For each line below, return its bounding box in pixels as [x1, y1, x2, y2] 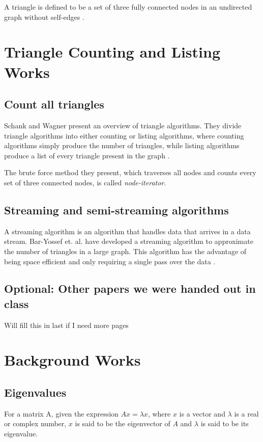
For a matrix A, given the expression [4, 408, 119, 419]
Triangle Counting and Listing [4, 41, 221, 62]
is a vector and [179, 408, 225, 419]
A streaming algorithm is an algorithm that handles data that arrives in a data [4, 226, 251, 236]
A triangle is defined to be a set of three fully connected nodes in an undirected [4, 2, 252, 12]
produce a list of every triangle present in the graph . [4, 150, 170, 160]
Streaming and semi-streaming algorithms [4, 202, 229, 217]
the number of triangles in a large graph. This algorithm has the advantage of [4, 245, 247, 256]
